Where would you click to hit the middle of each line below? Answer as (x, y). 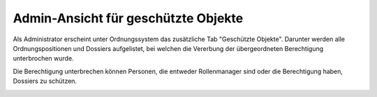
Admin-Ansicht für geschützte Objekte (128, 18)
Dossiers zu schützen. (45, 81)
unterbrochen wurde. (43, 59)
